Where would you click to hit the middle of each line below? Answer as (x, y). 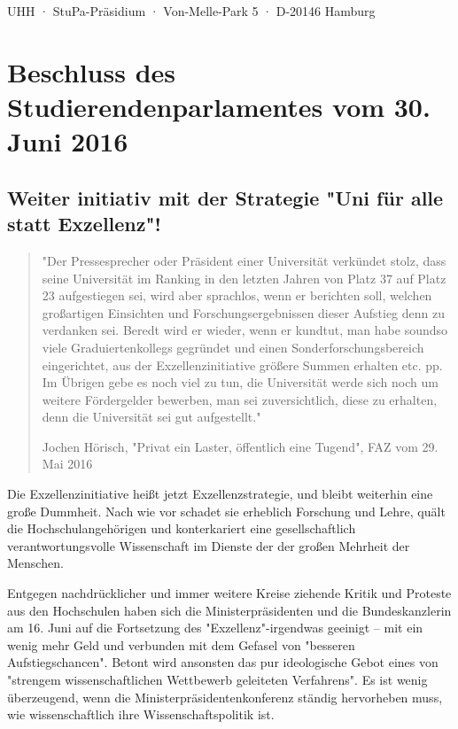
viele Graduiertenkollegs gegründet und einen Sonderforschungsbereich (233, 347)
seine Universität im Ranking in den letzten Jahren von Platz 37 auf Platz (244, 278)
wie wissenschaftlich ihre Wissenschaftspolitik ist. (141, 714)
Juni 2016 (68, 141)
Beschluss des (92, 71)
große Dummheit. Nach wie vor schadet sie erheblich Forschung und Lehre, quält (226, 511)
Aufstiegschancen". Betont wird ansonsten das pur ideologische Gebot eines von (223, 662)
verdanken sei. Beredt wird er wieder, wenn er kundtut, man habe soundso (245, 330)
